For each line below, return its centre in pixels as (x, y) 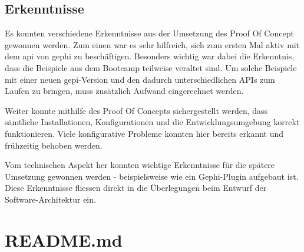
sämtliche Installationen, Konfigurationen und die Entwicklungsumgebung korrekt (152, 122)
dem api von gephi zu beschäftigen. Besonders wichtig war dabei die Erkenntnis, (150, 56)
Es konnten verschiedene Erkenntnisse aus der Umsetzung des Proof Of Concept (149, 33)
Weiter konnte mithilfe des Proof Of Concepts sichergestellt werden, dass (136, 110)
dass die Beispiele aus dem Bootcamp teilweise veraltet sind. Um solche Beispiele (151, 67)
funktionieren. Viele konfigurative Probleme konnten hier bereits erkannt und (144, 133)
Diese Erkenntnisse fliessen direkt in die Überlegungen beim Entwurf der (136, 188)
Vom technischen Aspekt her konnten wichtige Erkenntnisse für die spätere (140, 165)
